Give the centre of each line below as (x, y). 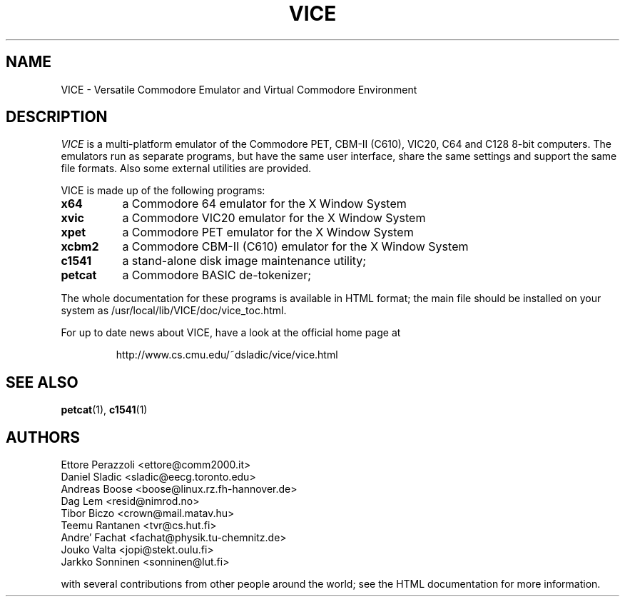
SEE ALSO (42, 382)
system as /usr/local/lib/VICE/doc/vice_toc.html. (174, 311)
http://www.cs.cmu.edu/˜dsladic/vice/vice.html (227, 355)
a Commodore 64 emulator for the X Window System (264, 204)
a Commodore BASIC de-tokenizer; (217, 275)
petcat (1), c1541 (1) (104, 410)
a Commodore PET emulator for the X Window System (268, 232)
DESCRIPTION (57, 117)
